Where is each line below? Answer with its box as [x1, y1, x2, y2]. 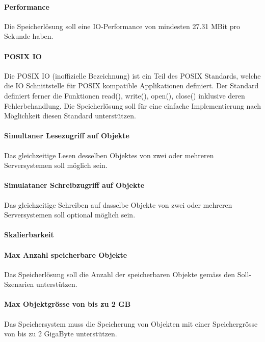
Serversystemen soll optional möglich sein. [4, 209, 136, 220]
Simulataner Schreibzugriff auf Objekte [4, 180, 145, 190]
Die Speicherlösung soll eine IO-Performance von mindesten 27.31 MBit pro [4, 20, 240, 31]
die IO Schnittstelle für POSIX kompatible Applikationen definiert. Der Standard [4, 80, 259, 91]
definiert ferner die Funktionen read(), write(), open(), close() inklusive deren [4, 90, 245, 101]
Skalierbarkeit [4, 229, 54, 240]
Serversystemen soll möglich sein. [4, 160, 108, 170]
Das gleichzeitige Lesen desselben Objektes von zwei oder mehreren [4, 150, 214, 160]
